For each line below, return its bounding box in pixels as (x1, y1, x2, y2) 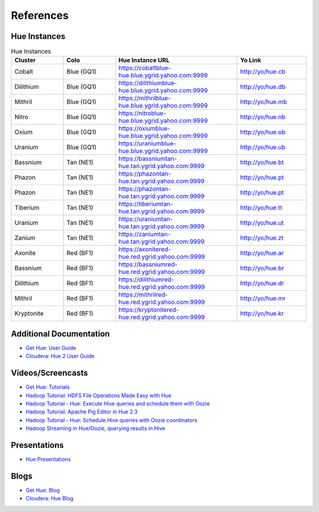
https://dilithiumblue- (118, 79, 177, 87)
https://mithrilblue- (118, 94, 171, 103)
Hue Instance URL (118, 56, 170, 64)
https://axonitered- (118, 245, 171, 254)
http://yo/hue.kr (240, 310, 284, 318)
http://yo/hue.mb (240, 98, 288, 106)
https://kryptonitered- (118, 306, 180, 314)
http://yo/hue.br (240, 264, 285, 273)
